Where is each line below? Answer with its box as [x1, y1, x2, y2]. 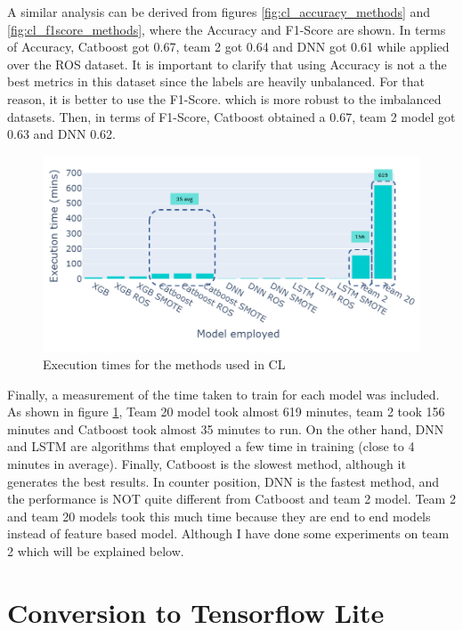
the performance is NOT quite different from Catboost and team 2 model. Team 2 [7, 489, 456, 508]
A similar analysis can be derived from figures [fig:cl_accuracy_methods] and [7, 3, 431, 20]
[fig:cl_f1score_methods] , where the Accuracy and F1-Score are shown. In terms [7, 20, 446, 38]
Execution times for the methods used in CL [43, 355, 286, 374]
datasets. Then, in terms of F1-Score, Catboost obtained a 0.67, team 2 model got [7, 107, 456, 125]
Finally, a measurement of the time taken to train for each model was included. [7, 384, 440, 403]
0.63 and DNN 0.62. [7, 125, 116, 143]
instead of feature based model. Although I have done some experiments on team [7, 524, 450, 543]
